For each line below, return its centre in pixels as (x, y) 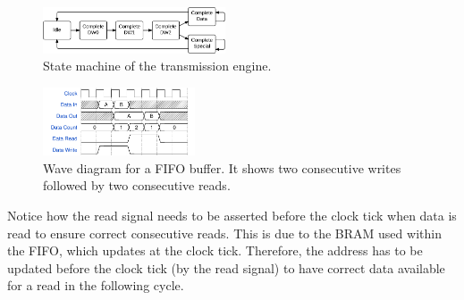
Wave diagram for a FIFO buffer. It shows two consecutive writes (222, 167)
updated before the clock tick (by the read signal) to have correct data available (226, 267)
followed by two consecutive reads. (137, 185)
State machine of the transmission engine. (157, 66)
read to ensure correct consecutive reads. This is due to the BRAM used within (224, 233)
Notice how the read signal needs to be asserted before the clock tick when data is (232, 215)
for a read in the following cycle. (96, 285)
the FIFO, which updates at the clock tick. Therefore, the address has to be (215, 250)
